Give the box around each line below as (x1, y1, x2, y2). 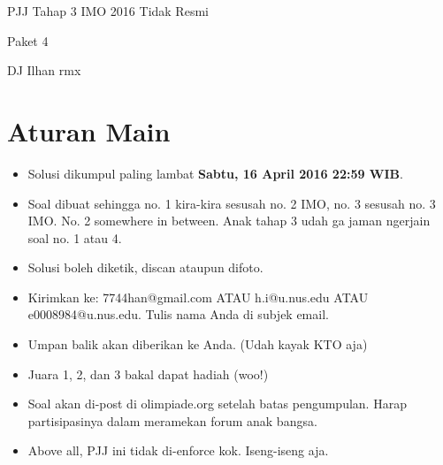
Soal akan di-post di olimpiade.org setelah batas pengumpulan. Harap (27, 394, 407, 413)
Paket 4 (7, 31, 49, 50)
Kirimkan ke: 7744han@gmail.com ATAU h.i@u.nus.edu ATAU (27, 287, 369, 306)
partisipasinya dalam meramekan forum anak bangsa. (27, 411, 317, 430)
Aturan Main (7, 112, 171, 149)
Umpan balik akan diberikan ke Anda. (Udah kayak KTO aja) (27, 335, 368, 354)
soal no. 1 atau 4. (27, 228, 122, 247)
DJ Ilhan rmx (7, 61, 81, 80)
